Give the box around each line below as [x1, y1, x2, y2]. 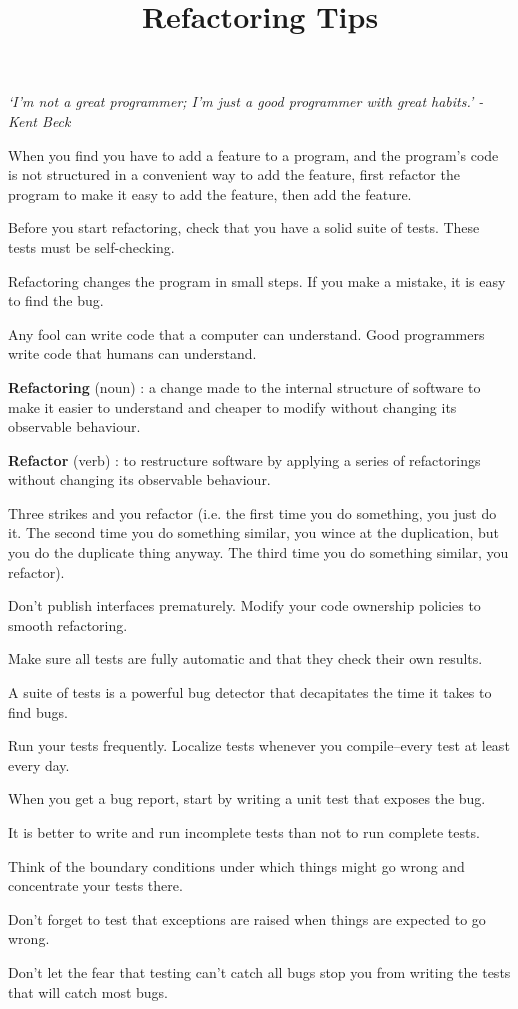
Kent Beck [8, 110, 71, 131]
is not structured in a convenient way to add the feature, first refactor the [8, 164, 460, 185]
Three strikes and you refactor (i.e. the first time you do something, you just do [8, 502, 497, 523]
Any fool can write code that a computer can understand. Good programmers [8, 323, 485, 344]
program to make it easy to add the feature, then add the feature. [8, 183, 412, 204]
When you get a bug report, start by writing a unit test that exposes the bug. [8, 788, 486, 809]
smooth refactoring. [8, 614, 128, 635]
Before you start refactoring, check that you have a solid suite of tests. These [8, 217, 480, 238]
